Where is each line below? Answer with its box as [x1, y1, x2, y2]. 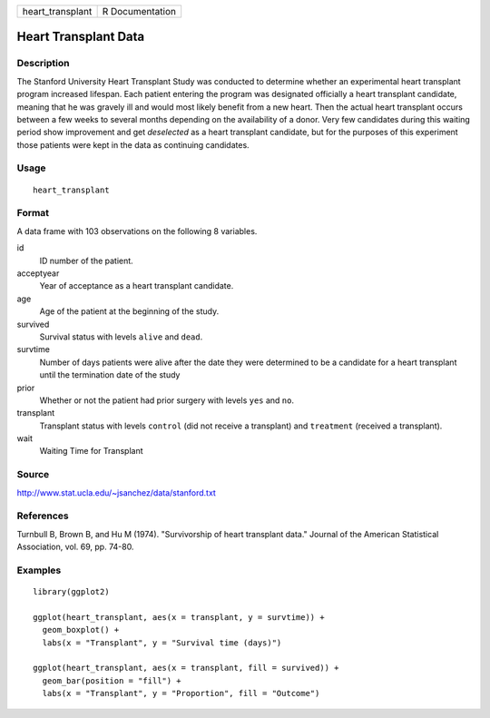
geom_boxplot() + [42, 625, 120, 635]
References [16, 509, 69, 522]
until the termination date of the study [39, 369, 181, 380]
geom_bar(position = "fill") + [42, 675, 181, 685]
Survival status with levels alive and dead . [39, 331, 203, 342]
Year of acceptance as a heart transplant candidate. [39, 280, 234, 291]
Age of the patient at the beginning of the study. [39, 306, 220, 317]
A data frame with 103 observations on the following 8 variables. [16, 225, 258, 236]
